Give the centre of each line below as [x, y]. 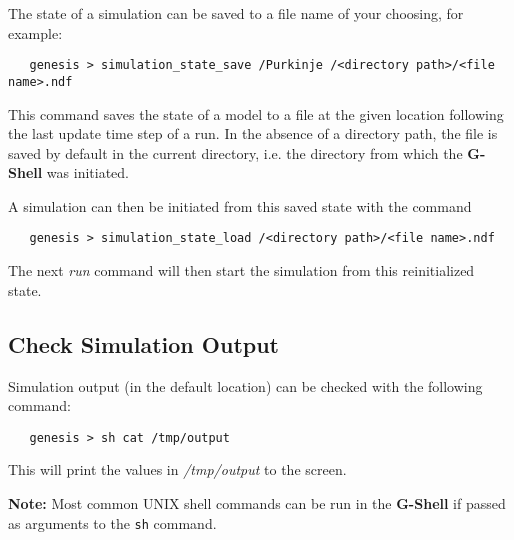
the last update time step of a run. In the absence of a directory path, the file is [253, 133]
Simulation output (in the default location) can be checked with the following [245, 385]
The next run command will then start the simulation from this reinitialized [241, 270]
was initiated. [88, 172]
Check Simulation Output [144, 343]
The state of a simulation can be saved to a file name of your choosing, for [236, 13]
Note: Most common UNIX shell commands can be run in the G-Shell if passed [257, 502]
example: [35, 32]
